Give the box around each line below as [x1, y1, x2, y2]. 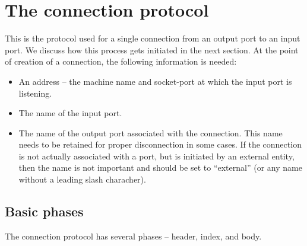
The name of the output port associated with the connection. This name [18, 126, 283, 139]
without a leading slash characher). [18, 173, 146, 186]
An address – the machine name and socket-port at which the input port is [18, 75, 292, 87]
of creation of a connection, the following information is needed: [5, 55, 237, 68]
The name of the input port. [18, 107, 122, 119]
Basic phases [5, 202, 84, 221]
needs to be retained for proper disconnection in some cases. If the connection [18, 138, 302, 151]
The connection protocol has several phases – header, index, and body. [5, 229, 262, 242]
